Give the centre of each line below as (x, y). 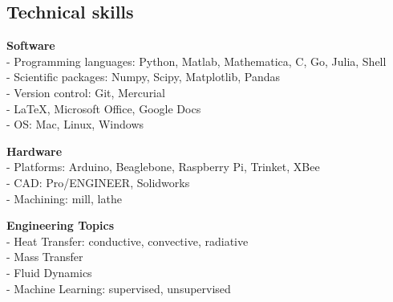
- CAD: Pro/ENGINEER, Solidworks (98, 182)
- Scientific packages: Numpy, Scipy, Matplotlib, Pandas (144, 77)
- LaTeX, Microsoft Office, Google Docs (104, 108)
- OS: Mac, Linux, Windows (75, 124)
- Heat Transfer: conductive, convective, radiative (128, 241)
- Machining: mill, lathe (64, 198)
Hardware (34, 151)
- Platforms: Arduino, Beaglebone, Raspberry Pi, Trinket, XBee (163, 167)
